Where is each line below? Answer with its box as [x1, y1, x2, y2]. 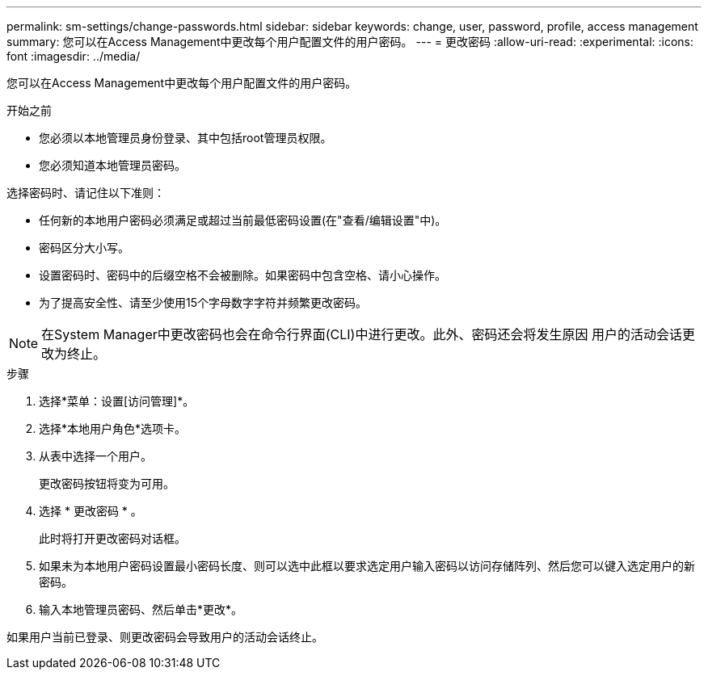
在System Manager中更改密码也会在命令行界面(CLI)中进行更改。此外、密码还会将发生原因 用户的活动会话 [41, 326, 682, 342]
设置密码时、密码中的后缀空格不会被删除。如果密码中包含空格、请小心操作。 [39, 268, 446, 282]
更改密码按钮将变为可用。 [39, 477, 175, 490]
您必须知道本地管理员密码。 [39, 158, 186, 172]
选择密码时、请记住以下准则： [6, 186, 165, 199]
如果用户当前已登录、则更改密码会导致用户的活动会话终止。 [6, 630, 323, 644]
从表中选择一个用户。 [39, 449, 152, 463]
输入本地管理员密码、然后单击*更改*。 [39, 603, 243, 616]
